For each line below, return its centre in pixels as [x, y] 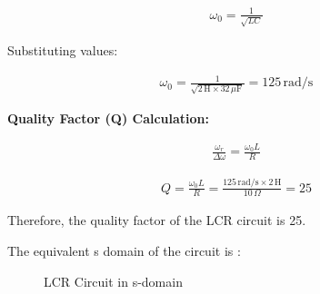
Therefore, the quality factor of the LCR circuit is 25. [157, 220]
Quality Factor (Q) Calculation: [109, 118]
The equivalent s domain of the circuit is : [124, 251]
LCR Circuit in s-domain [113, 281]
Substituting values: [63, 50]
